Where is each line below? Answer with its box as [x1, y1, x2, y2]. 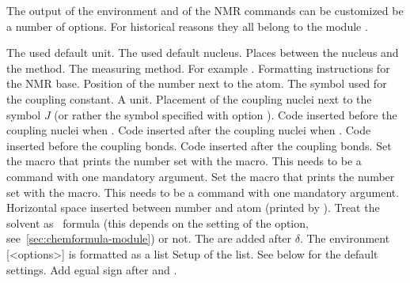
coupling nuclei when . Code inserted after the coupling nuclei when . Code [6, 122, 371, 138]
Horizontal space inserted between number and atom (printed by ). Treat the [6, 199, 380, 216]
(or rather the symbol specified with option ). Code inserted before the [54, 106, 397, 123]
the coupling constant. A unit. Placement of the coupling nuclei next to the [6, 90, 372, 107]
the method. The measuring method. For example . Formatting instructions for [6, 59, 390, 76]
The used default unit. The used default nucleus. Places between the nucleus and [6, 44, 399, 61]
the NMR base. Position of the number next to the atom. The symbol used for [6, 75, 387, 92]
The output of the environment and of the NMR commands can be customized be [6, 2, 404, 18]
